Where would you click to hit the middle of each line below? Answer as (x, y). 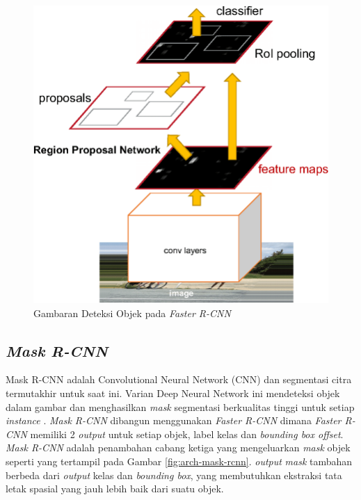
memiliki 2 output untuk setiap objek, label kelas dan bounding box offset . (187, 434)
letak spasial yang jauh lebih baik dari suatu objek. (115, 489)
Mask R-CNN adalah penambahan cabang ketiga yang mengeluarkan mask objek (178, 447)
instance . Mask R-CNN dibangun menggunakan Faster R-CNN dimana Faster (174, 420)
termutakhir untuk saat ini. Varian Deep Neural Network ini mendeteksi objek (173, 393)
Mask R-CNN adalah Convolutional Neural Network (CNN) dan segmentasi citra (179, 379)
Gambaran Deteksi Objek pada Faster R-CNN (132, 313)
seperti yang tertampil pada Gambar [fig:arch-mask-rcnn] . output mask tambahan (179, 461)
